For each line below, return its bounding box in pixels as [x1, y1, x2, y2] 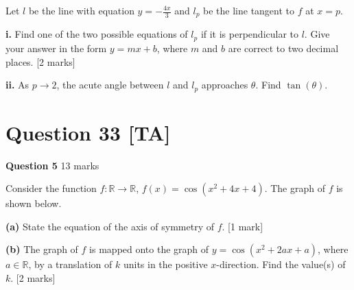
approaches [201, 77, 248, 92]
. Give [304, 27, 330, 41]
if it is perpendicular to [200, 27, 299, 41]
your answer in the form [5, 40, 107, 55]
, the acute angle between [56, 77, 164, 92]
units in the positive [123, 257, 208, 271]
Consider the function [5, 181, 97, 195]
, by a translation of [28, 257, 113, 271]
